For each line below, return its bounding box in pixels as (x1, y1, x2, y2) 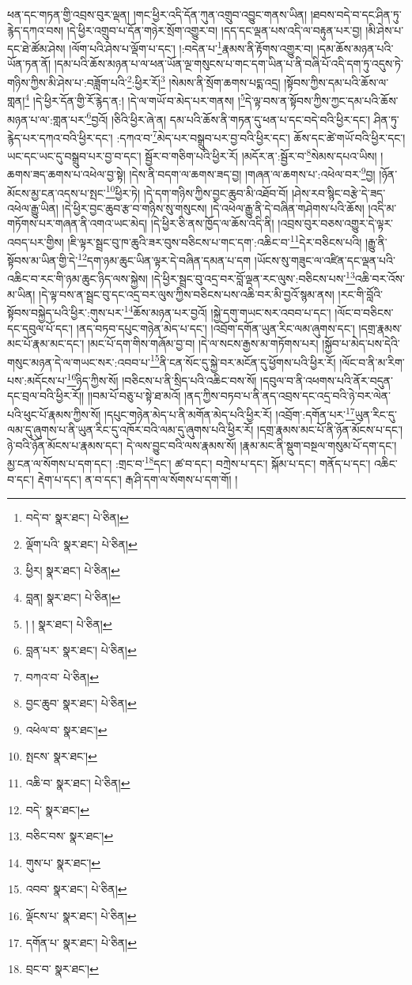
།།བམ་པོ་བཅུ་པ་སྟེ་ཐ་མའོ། (87, 387, 181, 404)
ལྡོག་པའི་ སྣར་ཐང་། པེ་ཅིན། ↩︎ (25, 535, 138, 552)
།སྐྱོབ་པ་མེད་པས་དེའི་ (322, 335, 400, 352)
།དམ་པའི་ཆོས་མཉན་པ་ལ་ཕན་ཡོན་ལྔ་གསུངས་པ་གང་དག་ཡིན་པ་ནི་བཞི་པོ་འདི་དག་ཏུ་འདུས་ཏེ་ (54, 55, 404, 72)
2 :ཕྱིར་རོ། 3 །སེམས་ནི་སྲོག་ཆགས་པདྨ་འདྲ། (127, 72, 281, 90)
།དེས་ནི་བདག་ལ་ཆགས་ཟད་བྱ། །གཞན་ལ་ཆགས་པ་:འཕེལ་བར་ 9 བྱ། (129, 164, 376, 182)
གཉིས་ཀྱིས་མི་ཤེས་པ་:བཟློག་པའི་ (7, 74, 127, 90)
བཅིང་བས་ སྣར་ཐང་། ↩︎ (25, 828, 114, 844)
